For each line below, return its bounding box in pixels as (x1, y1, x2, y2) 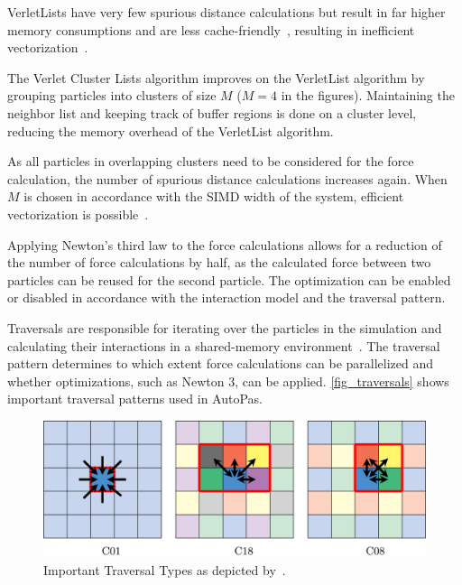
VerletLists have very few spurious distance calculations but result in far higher (7, 3, 446, 21)
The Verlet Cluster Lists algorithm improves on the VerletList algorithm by (7, 68, 425, 87)
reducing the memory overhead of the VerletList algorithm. (7, 121, 334, 140)
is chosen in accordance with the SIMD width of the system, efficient (23, 187, 404, 206)
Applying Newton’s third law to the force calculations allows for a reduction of (7, 235, 442, 254)
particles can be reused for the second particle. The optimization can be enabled (7, 270, 451, 289)
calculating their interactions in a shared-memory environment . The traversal (7, 336, 440, 355)
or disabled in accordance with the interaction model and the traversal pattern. (7, 288, 446, 307)
